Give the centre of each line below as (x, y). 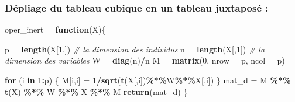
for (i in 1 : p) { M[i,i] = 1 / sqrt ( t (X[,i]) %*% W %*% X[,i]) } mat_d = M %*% (148, 80)
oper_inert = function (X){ (55, 29)
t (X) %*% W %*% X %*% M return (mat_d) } (96, 91)
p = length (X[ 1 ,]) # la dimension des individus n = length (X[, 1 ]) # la (135, 49)
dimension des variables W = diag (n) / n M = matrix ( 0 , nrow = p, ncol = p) (145, 60)
